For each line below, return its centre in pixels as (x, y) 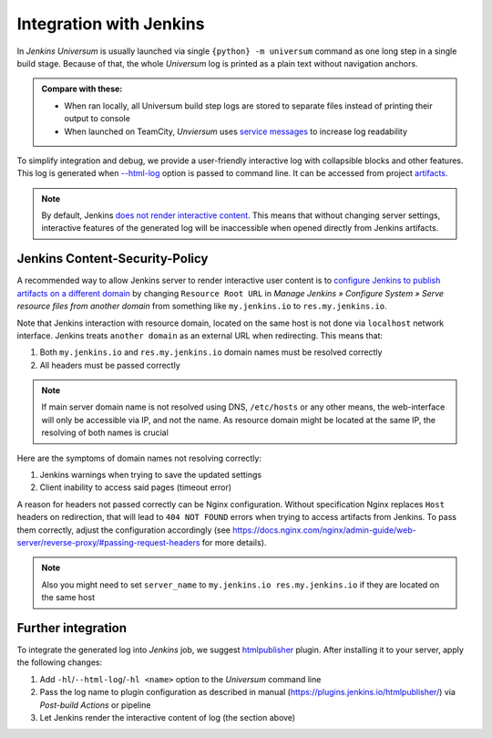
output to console (97, 119)
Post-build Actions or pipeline (95, 705)
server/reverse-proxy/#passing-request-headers (108, 542)
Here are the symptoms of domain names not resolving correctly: (139, 458)
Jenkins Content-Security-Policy (113, 259)
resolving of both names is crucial (105, 432)
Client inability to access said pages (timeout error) (136, 487)
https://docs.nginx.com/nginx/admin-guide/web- (324, 530)
